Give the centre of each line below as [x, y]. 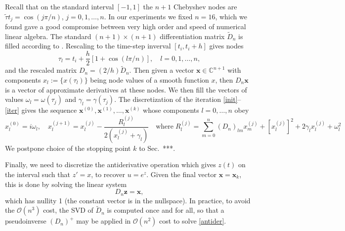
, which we [231, 16]
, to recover [108, 174]
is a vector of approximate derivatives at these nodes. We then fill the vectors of [126, 89]
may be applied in [104, 221]
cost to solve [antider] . [193, 221]
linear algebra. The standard [48, 36]
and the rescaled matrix [41, 70]
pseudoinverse [26, 221]
